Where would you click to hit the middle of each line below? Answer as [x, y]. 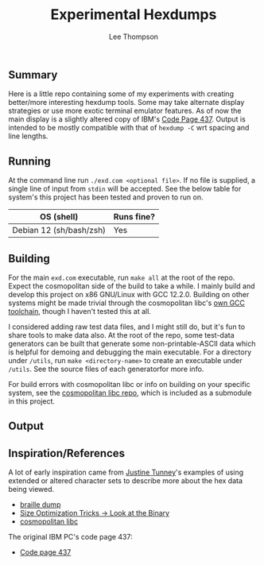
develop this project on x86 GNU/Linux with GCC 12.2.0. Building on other [129, 294]
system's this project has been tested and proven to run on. [106, 197]
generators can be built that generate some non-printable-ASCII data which [132, 343]
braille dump [40, 505]
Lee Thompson [134, 37]
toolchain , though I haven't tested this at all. [80, 311]
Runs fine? [134, 217]
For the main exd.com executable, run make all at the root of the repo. [122, 277]
